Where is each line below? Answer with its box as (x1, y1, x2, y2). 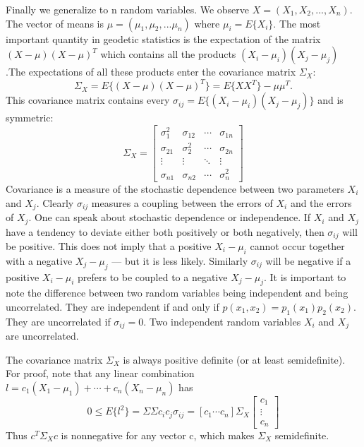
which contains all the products (100, 47, 236, 61)
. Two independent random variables (143, 314, 301, 328)
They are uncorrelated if (6, 314, 111, 328)
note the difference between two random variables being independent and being (6, 285, 348, 300)
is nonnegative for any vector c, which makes (61, 427, 255, 442)
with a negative (6, 253, 73, 268)
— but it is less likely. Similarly (111, 253, 248, 268)
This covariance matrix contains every (6, 93, 170, 107)
